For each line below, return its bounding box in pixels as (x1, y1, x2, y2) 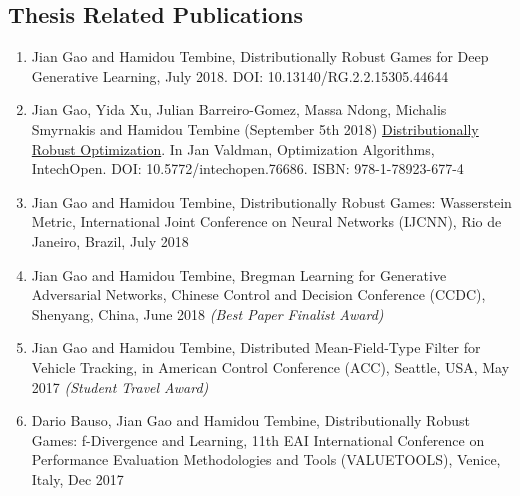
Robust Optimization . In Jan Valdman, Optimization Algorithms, (31, 138, 435, 159)
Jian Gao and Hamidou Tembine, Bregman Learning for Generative (31, 264, 447, 285)
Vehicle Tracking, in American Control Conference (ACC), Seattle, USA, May (31, 356, 510, 377)
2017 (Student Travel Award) (31, 376, 209, 397)
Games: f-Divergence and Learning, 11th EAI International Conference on (31, 429, 485, 450)
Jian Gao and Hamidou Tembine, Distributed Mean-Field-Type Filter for (31, 337, 481, 358)
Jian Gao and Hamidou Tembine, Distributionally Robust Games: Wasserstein (31, 191, 512, 212)
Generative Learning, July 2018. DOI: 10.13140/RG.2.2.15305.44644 (31, 65, 449, 86)
